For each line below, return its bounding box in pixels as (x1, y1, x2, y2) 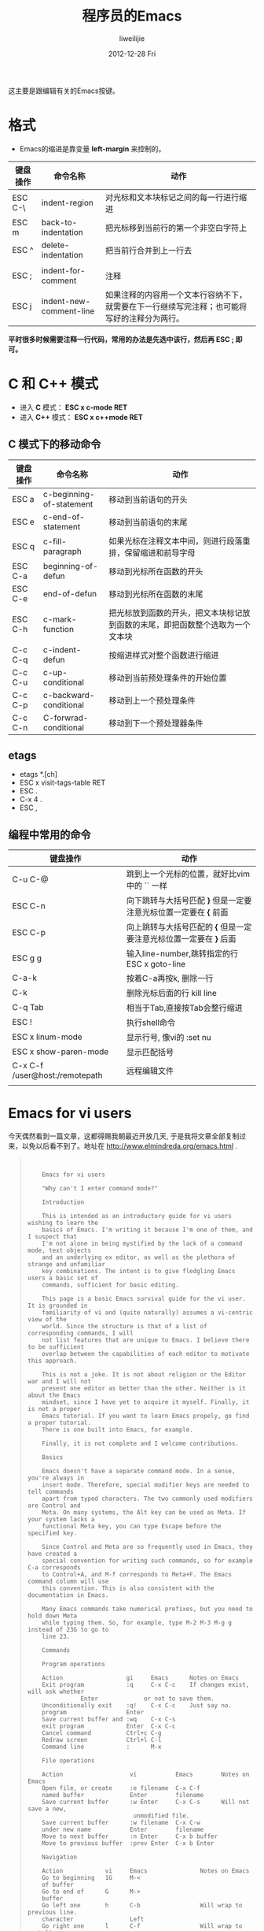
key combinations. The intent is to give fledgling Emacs (42, 1268, 236, 1276)
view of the (27, 1316, 67, 1324)
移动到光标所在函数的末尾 (108, 589, 203, 600)
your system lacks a (27, 1516, 95, 1524)
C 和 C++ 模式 (8, 375, 99, 393)
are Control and (27, 1502, 81, 1510)
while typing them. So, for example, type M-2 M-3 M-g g (42, 1619, 233, 1627)
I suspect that (27, 1233, 78, 1241)
